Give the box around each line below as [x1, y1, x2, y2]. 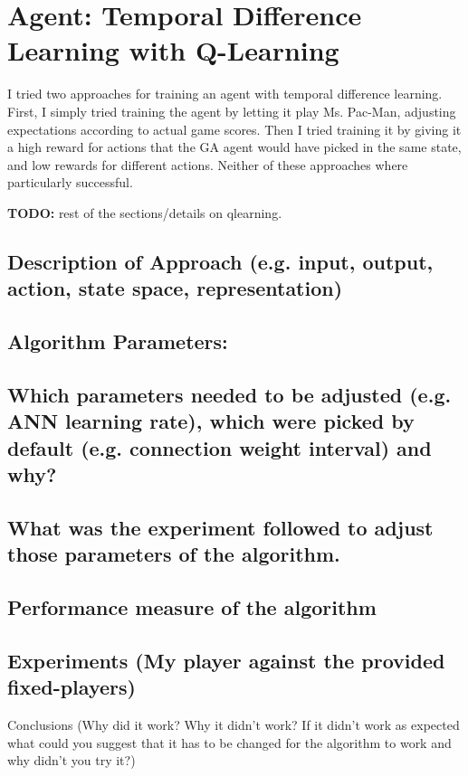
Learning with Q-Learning [7, 32, 339, 69]
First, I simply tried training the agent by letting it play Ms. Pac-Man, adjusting [7, 101, 456, 120]
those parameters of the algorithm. [7, 540, 340, 568]
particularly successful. [7, 173, 133, 192]
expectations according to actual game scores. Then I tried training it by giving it [7, 119, 462, 138]
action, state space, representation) [7, 274, 343, 302]
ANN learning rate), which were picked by [7, 407, 415, 435]
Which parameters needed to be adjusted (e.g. [7, 380, 452, 408]
